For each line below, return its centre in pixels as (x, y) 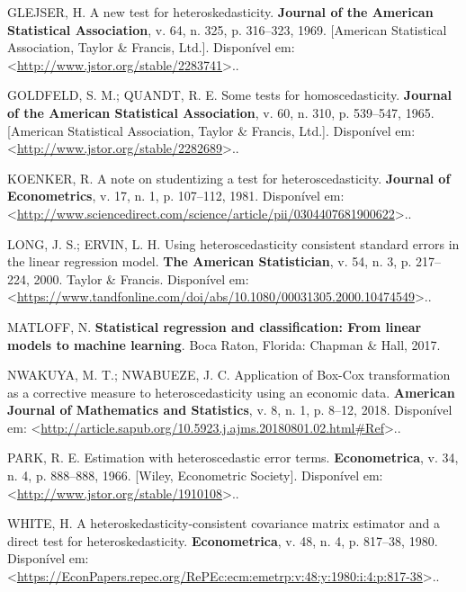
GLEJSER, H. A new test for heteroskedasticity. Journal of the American (220, 12)
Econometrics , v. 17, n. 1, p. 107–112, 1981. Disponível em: (176, 196)
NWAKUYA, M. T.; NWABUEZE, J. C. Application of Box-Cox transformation (229, 375)
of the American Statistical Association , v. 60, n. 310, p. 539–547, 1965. (221, 112)
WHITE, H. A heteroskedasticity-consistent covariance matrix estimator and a (224, 523)
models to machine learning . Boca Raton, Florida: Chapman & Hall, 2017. (224, 344)
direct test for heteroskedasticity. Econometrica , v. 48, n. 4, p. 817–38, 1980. (223, 540)
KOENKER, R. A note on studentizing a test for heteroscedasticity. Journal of (229, 178)
